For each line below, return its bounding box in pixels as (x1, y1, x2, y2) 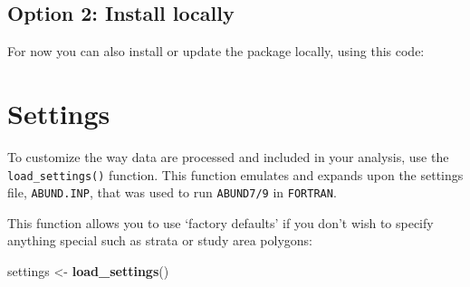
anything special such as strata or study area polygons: (7, 231, 312, 250)
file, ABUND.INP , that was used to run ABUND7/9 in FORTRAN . (7, 183, 337, 202)
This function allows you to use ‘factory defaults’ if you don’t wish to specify (7, 213, 434, 232)
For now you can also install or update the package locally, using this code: (7, 42, 425, 61)
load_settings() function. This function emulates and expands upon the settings (7, 165, 464, 184)
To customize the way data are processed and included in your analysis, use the (7, 147, 449, 166)
